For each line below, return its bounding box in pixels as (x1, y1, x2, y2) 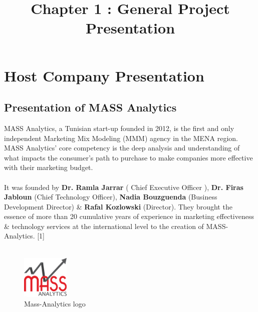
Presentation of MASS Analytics (4, 99, 177, 115)
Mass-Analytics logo (24, 298, 86, 309)
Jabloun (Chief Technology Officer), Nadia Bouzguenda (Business (4, 191, 217, 202)
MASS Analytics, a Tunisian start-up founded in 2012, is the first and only (4, 122, 234, 133)
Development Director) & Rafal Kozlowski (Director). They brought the (4, 201, 232, 211)
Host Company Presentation (4, 65, 204, 85)
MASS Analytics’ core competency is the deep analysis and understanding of (4, 142, 240, 153)
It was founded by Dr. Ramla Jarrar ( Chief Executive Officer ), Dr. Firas (4, 181, 243, 192)
